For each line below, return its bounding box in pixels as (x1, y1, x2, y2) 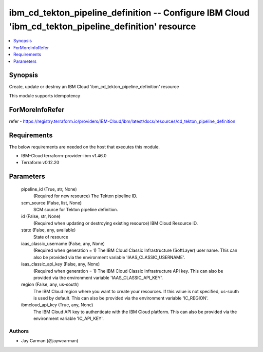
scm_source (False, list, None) (21, 200, 82, 205)
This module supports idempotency (9, 93, 80, 98)
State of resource (33, 234, 69, 240)
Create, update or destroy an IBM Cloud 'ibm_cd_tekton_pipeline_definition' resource (9, 84, 179, 90)
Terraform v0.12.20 (21, 160, 59, 166)
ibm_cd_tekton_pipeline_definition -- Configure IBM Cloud (9, 7, 250, 18)
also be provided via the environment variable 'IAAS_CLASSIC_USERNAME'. (33, 254, 185, 260)
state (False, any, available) (21, 227, 76, 233)
